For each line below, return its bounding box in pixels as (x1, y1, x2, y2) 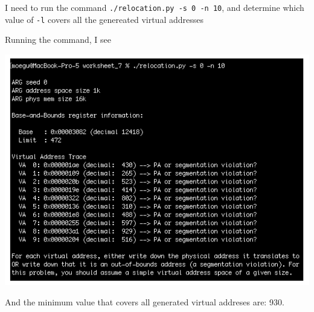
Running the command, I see (5, 33, 112, 46)
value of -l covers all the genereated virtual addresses (5, 13, 203, 25)
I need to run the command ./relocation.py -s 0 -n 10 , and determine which (5, 1, 304, 13)
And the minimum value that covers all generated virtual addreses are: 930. (5, 295, 284, 308)
